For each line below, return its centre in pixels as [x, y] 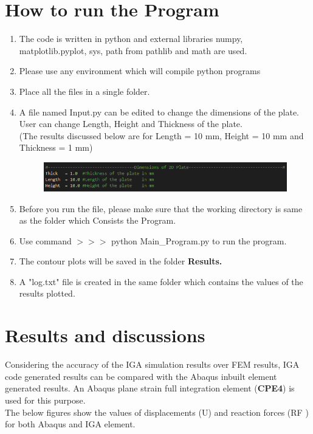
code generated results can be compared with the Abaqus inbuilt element [141, 376]
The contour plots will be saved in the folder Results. [121, 261]
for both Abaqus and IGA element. [70, 424]
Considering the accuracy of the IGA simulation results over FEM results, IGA [152, 364]
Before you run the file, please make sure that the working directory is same [161, 208]
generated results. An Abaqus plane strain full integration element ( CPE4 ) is [150, 388]
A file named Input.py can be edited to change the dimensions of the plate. [159, 112]
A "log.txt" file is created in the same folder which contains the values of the [161, 281]
